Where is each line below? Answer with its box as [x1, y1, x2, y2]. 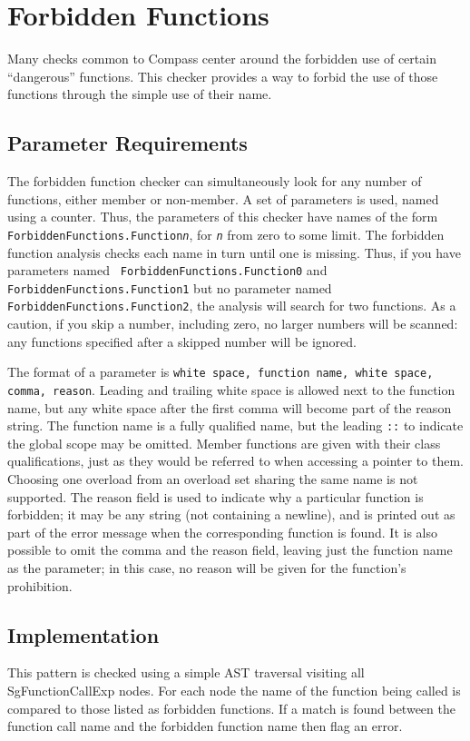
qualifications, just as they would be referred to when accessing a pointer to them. [7, 451, 464, 470]
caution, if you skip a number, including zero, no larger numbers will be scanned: [7, 314, 458, 333]
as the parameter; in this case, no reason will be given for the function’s [7, 558, 406, 578]
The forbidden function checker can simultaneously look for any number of [7, 172, 422, 191]
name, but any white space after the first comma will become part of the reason [7, 398, 452, 417]
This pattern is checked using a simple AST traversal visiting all [7, 663, 365, 682]
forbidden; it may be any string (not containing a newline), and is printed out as [7, 505, 455, 524]
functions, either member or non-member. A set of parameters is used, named [7, 189, 439, 208]
